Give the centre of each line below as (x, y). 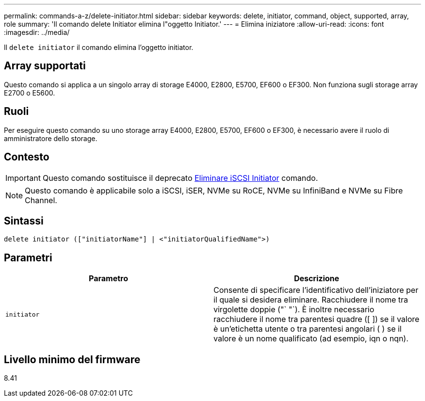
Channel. (41, 200)
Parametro (108, 279)
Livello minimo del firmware (72, 359)
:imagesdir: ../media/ (37, 32)
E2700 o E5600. (30, 93)
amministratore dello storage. (51, 138)
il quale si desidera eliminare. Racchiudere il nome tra (311, 300)
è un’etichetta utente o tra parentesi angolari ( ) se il (308, 329)
